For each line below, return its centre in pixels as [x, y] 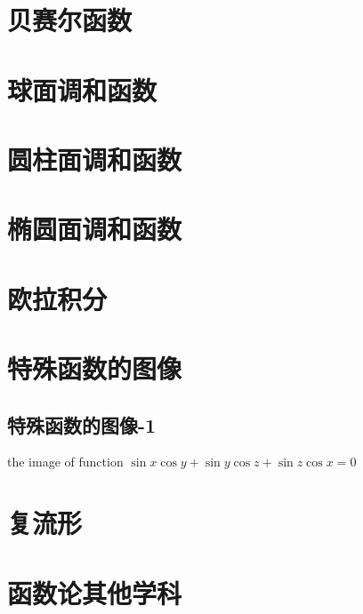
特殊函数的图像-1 [82, 424]
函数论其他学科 [95, 592]
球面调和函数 [82, 89]
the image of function [65, 462]
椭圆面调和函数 [95, 229]
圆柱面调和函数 [95, 159]
